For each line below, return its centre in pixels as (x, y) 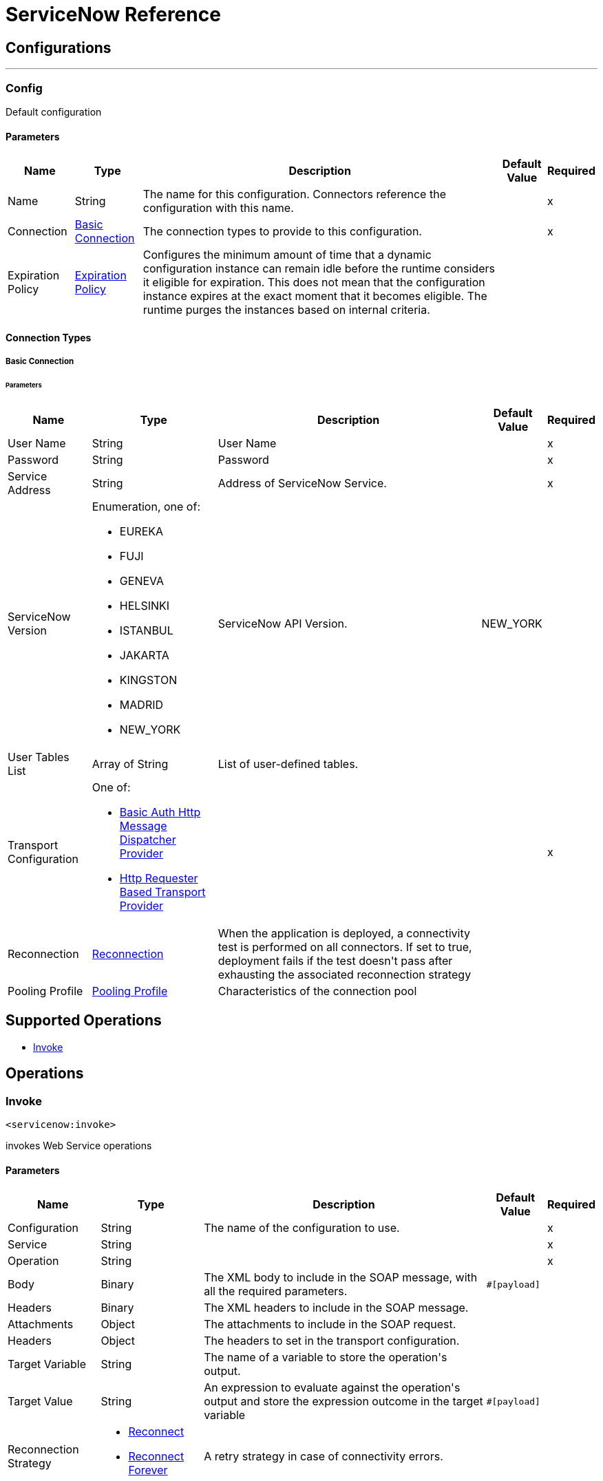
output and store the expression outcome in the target (343, 1402)
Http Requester (159, 878)
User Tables (39, 757)
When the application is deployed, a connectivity (344, 933)
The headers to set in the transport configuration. (332, 1341)
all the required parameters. (276, 1291)
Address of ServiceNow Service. (302, 483)
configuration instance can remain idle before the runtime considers (319, 269)
